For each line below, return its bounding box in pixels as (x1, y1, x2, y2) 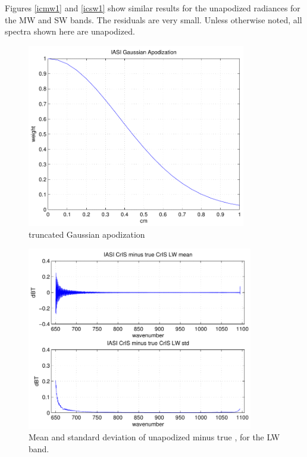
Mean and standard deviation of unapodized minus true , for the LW (29, 431, 280, 443)
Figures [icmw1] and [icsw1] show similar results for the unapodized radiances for (5, 2, 300, 14)
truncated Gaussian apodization (29, 228, 145, 240)
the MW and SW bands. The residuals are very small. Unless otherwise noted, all (5, 13, 302, 26)
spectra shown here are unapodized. (5, 25, 135, 38)
